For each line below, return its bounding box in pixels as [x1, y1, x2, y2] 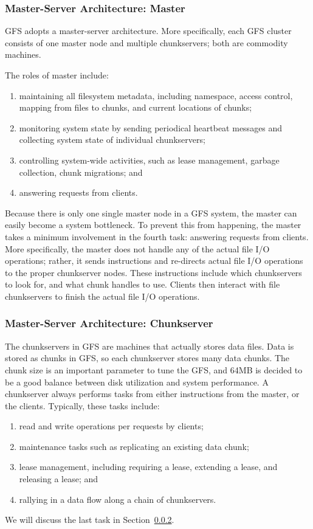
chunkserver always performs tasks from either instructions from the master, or [5, 387, 300, 400]
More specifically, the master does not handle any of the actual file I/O [5, 242, 270, 255]
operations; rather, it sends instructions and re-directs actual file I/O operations [5, 254, 303, 267]
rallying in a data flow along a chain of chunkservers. [19, 493, 216, 505]
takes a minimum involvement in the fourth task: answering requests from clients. [5, 230, 309, 243]
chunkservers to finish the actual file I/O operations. [5, 289, 200, 302]
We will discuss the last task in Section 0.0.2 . [5, 513, 174, 526]
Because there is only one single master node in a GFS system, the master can [5, 206, 297, 219]
